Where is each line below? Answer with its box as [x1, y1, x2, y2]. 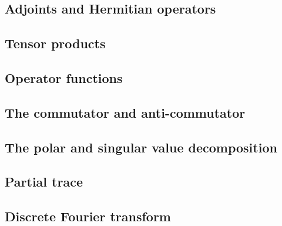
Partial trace [5, 172, 83, 191]
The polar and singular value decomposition [5, 138, 277, 156]
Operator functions [5, 68, 123, 87]
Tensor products [5, 34, 106, 52]
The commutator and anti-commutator [5, 103, 246, 121]
